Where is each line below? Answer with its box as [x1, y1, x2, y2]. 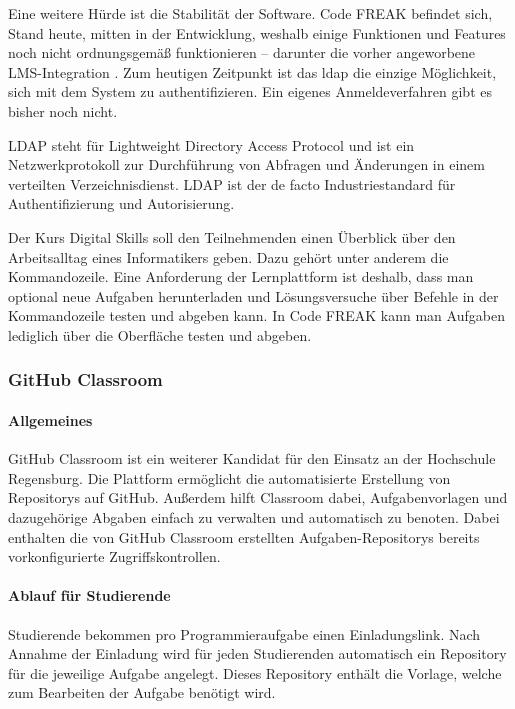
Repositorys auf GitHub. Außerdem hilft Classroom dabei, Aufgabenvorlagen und [8, 487, 508, 508]
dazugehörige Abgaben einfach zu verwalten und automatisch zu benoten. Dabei [8, 506, 500, 527]
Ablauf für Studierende [8, 585, 171, 606]
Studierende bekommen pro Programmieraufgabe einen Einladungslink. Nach [8, 623, 481, 644]
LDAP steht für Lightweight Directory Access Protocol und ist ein [8, 134, 415, 155]
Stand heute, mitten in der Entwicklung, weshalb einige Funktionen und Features [8, 22, 506, 43]
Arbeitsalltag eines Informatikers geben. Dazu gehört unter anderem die [8, 246, 449, 267]
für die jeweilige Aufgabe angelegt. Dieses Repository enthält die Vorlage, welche [8, 662, 502, 683]
